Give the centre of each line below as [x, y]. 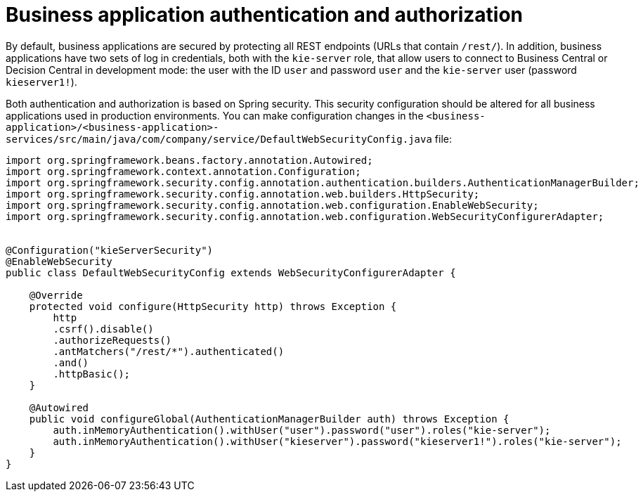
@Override [56, 295]
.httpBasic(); [92, 374]
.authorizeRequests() [112, 340]
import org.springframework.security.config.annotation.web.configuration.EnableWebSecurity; [272, 205]
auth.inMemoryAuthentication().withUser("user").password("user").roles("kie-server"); [302, 430]
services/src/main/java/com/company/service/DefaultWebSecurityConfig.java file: [229, 138]
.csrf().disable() [103, 329]
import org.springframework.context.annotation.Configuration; [183, 171]
